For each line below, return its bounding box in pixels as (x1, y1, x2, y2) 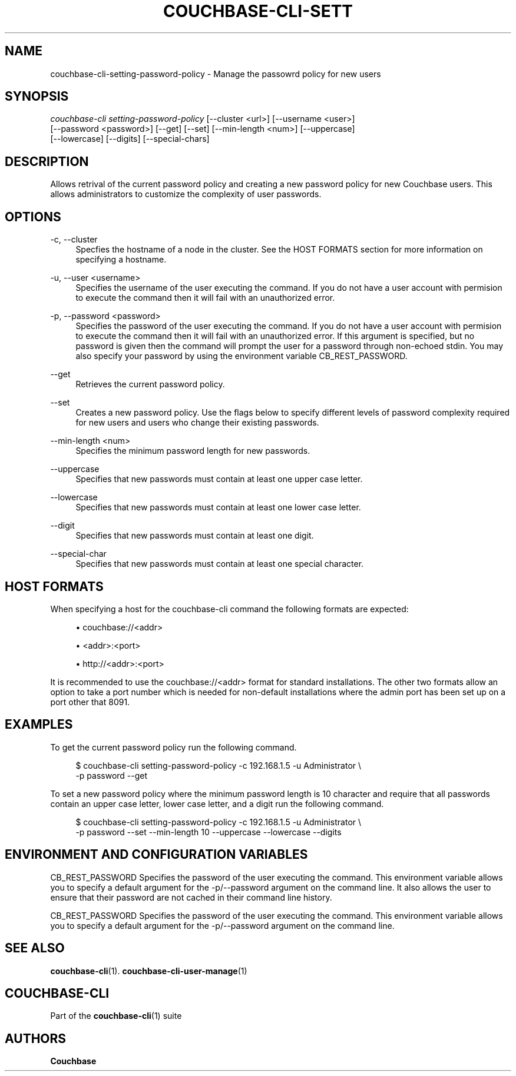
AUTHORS (5, 1031, 67, 1046)
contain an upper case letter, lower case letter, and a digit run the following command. (50, 798, 384, 809)
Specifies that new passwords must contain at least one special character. (75, 559, 364, 569)
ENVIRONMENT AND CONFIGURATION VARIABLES (5, 847, 308, 862)
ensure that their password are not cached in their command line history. (50, 892, 332, 902)
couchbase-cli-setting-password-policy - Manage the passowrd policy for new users (50, 68, 381, 79)
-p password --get (75, 770, 148, 781)
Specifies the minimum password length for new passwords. (75, 446, 310, 456)
